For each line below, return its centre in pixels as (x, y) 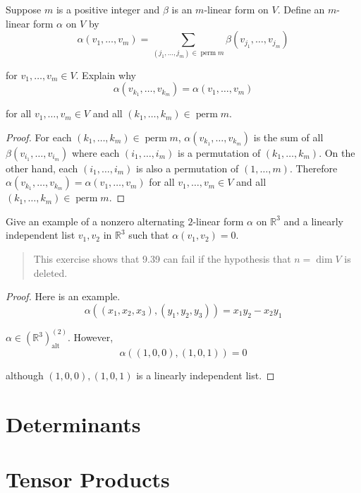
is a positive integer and (108, 9)
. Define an (301, 9)
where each (96, 152)
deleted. (50, 272)
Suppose (24, 9)
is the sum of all (288, 137)
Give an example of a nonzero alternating (95, 221)
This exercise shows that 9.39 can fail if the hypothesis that (162, 259)
